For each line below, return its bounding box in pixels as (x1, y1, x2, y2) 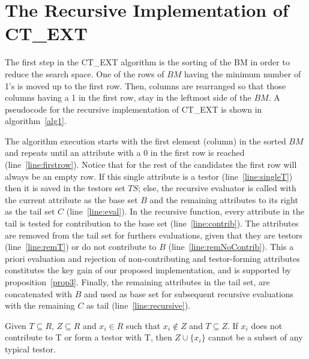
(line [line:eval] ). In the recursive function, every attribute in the (66, 205, 304, 218)
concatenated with (5, 287, 72, 300)
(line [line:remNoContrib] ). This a (168, 240, 294, 253)
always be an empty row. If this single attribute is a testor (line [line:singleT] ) (5, 170, 293, 182)
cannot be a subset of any (208, 331, 303, 343)
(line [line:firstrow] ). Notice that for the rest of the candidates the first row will (5, 158, 297, 171)
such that (125, 319, 161, 331)
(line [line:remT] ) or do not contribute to (5, 240, 157, 253)
